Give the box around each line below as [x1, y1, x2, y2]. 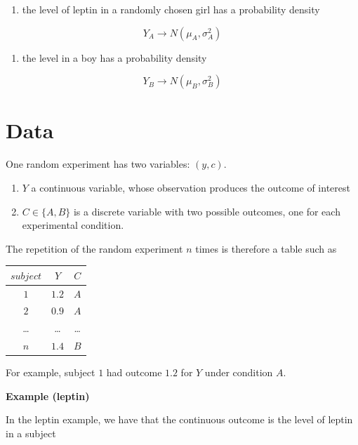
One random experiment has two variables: [6, 157, 190, 171]
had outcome [106, 365, 162, 380]
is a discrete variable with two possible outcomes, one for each [73, 204, 340, 218]
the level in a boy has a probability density [22, 50, 207, 65]
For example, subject [6, 365, 95, 380]
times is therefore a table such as [195, 241, 337, 255]
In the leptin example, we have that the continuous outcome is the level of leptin [6, 412, 353, 427]
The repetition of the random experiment [6, 241, 183, 255]
